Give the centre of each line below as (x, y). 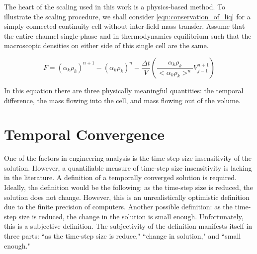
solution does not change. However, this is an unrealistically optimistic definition (127, 197)
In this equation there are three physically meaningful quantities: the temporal (124, 90)
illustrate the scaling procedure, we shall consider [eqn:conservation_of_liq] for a (127, 16)
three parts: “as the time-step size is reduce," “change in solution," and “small (123, 236)
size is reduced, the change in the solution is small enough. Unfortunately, (131, 216)
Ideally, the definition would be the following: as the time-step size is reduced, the (128, 187)
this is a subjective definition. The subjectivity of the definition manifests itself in (128, 226)
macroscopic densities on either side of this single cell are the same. (106, 45)
